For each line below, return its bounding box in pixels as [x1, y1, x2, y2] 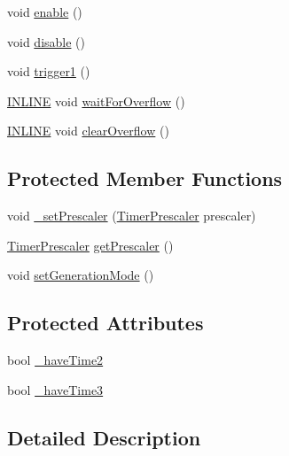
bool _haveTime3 [7, 380, 104, 398]
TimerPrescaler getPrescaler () [7, 236, 174, 254]
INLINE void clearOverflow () [7, 121, 169, 140]
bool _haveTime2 [7, 351, 104, 369]
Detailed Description [7, 423, 201, 451]
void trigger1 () [7, 62, 90, 81]
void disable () [7, 32, 85, 50]
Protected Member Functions [7, 165, 283, 192]
